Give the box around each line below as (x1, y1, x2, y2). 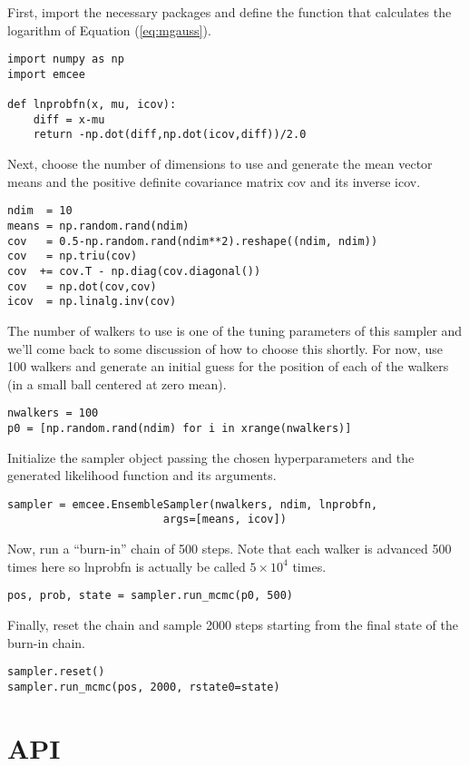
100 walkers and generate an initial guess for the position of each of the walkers (7, 357, 449, 376)
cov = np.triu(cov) (7, 250, 138, 263)
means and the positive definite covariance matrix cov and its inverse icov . (7, 172, 421, 191)
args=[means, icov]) (162, 513, 287, 526)
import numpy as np (7, 53, 124, 66)
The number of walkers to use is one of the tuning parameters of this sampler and (7, 320, 463, 339)
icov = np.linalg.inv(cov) (7, 295, 177, 309)
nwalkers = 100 (7, 407, 99, 420)
